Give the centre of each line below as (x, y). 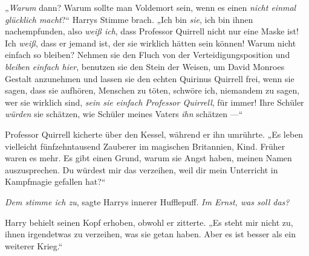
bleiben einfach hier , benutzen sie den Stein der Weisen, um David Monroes (145, 66)
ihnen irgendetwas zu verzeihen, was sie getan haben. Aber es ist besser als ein (150, 234)
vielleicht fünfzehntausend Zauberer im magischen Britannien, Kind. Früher (145, 146)
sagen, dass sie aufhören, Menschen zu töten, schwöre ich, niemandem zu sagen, (152, 90)
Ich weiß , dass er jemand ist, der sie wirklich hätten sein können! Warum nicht (151, 43)
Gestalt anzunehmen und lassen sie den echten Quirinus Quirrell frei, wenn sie (150, 78)
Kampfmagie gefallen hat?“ (55, 181)
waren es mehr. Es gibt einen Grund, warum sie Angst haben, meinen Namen (148, 158)
